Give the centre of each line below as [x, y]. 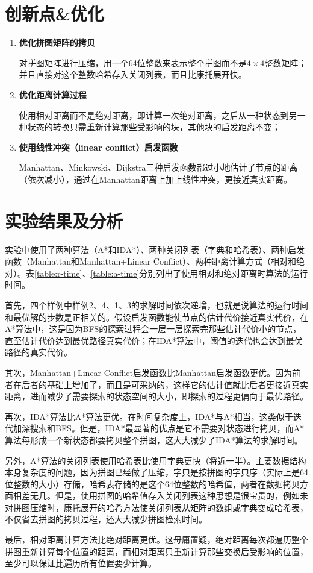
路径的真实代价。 [39, 352]
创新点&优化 [55, 14]
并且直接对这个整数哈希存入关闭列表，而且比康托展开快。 [133, 74]
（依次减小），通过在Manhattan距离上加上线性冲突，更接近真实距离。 [155, 179]
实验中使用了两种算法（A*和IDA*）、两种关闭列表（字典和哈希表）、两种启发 [155, 249]
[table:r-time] [58, 273]
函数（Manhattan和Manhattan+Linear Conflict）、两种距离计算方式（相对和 [151, 261]
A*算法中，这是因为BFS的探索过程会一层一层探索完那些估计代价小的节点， [153, 329]
